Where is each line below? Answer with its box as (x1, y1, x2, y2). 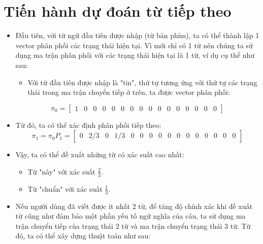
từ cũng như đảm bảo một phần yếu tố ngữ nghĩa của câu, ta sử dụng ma (15, 211, 246, 221)
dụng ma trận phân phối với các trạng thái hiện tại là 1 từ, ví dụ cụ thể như (15, 50, 255, 60)
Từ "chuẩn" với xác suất (27, 183, 103, 194)
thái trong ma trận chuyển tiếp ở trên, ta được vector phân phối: (27, 87, 230, 97)
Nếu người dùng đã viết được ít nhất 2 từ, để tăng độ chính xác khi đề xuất (15, 200, 253, 211)
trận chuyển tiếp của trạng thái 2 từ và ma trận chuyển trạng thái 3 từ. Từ (15, 220, 251, 231)
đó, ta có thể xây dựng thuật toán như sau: (15, 230, 151, 241)
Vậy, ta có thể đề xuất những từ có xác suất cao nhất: (15, 149, 184, 160)
